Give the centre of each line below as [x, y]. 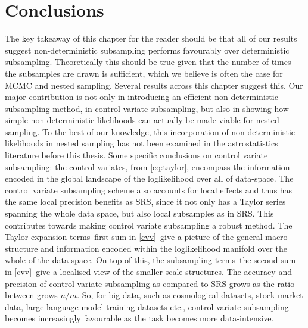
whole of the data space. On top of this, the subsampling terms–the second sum [150, 260]
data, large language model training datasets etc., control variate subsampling [147, 306]
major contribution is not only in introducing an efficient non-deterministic [141, 97]
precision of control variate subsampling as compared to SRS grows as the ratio [150, 283]
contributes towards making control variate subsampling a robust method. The [149, 225]
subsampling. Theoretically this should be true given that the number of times [148, 62]
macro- [278, 237]
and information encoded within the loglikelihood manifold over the [164, 248]
